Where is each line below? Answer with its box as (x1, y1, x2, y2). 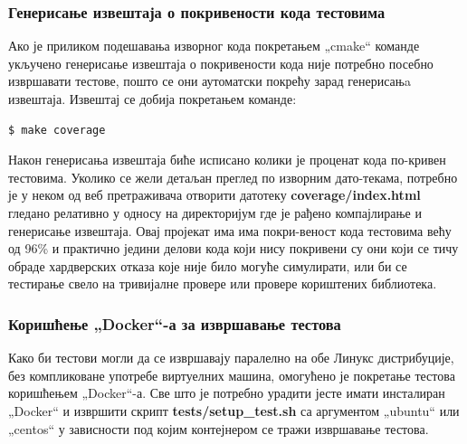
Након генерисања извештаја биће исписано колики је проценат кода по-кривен (8, 150, 446, 169)
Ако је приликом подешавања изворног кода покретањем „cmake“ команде (8, 36, 420, 55)
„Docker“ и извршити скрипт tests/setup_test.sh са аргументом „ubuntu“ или (8, 401, 460, 420)
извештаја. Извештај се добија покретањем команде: (8, 90, 297, 108)
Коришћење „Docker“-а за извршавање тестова (8, 312, 341, 335)
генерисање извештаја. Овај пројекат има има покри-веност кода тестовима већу (8, 221, 452, 240)
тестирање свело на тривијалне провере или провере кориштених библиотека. (8, 274, 437, 293)
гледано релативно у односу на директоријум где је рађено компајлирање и (8, 203, 422, 222)
